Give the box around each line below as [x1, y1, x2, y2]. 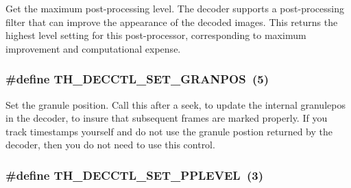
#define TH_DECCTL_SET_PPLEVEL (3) [5, 166, 264, 183]
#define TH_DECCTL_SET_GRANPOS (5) [5, 70, 269, 88]
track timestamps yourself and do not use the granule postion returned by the [5, 124, 332, 138]
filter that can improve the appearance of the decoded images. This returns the [5, 14, 338, 29]
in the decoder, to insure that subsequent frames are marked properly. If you [5, 111, 328, 125]
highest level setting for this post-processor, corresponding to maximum [5, 28, 306, 42]
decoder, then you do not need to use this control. [5, 137, 215, 152]
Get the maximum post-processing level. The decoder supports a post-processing [5, 1, 344, 15]
